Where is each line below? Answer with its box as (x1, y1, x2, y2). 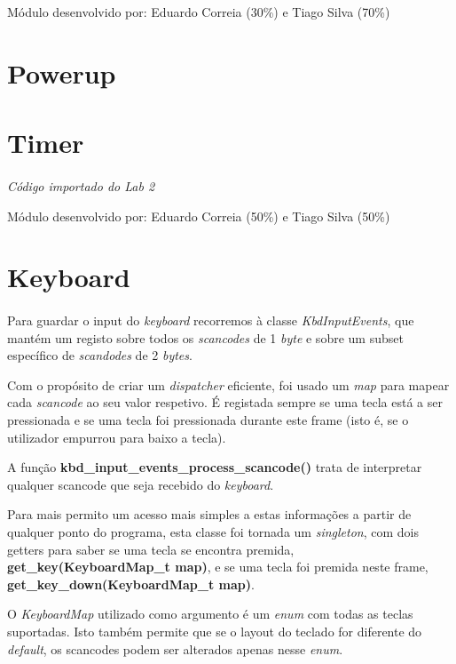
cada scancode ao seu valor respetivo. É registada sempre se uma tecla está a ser (7, 393, 443, 412)
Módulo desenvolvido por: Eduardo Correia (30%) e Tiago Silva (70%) (7, 3, 390, 20)
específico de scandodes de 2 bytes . (7, 346, 193, 364)
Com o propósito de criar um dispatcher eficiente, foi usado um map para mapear (7, 375, 450, 394)
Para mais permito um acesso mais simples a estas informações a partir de (7, 505, 412, 524)
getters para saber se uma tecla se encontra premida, (7, 540, 295, 558)
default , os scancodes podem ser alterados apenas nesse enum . (7, 639, 343, 658)
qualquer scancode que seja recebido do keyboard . (7, 475, 274, 493)
